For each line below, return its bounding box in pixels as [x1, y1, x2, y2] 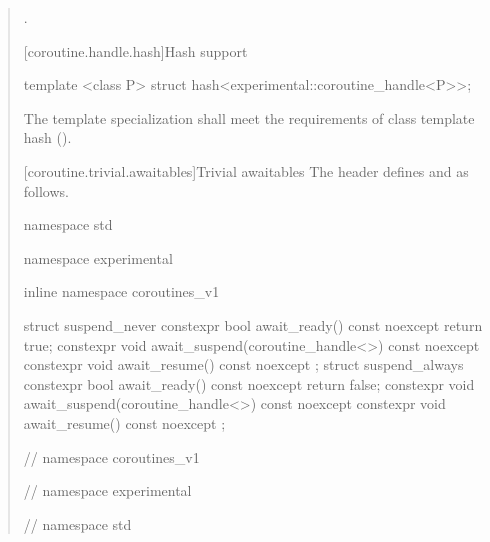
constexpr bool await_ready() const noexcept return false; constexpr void [23, 373, 475, 394]
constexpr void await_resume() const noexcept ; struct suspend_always [23, 354, 464, 375]
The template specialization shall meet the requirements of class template [23, 107, 475, 128]
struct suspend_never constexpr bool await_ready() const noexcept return [23, 314, 483, 335]
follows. [23, 180, 69, 201]
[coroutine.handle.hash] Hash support [23, 40, 248, 61]
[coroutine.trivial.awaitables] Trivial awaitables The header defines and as [23, 160, 469, 181]
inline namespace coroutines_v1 [23, 281, 220, 302]
